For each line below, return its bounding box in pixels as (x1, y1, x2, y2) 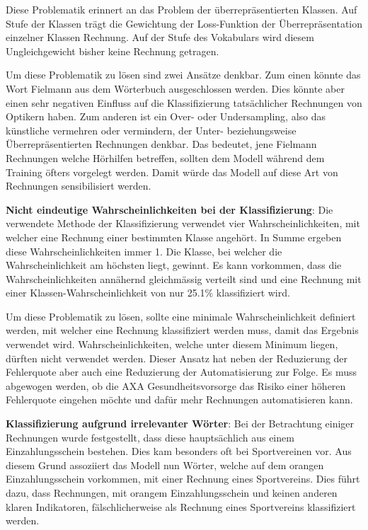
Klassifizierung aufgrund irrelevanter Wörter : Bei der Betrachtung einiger (6, 416, 355, 431)
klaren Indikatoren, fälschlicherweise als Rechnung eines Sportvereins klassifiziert (6, 499, 356, 514)
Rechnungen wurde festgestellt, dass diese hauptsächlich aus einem (6, 430, 294, 444)
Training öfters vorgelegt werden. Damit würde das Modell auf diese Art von (6, 164, 338, 179)
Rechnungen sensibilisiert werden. (6, 178, 151, 193)
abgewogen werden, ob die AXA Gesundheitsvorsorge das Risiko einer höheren (6, 378, 346, 393)
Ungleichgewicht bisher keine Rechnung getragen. (6, 43, 219, 58)
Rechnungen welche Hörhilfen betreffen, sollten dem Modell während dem (6, 150, 325, 165)
